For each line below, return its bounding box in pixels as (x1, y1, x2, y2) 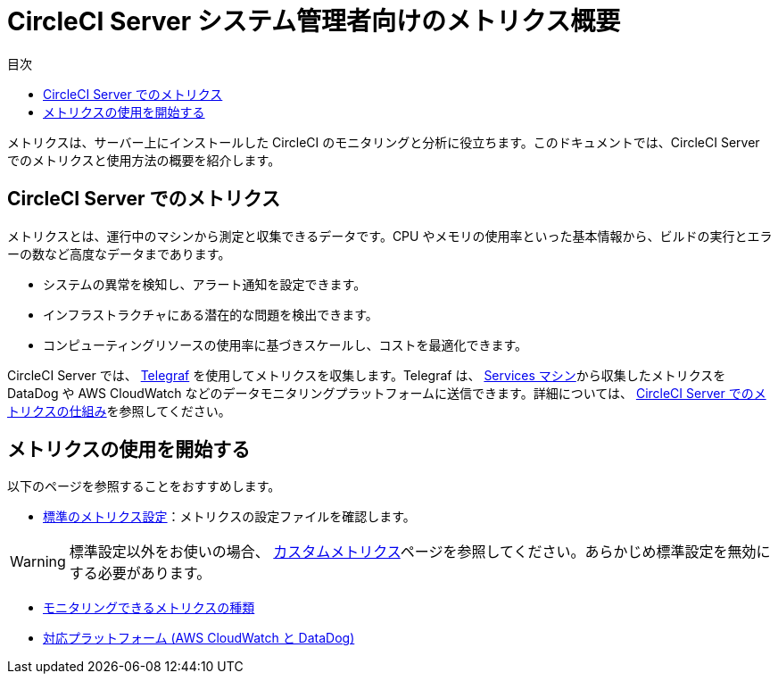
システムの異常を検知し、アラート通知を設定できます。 (43, 276, 367, 292)
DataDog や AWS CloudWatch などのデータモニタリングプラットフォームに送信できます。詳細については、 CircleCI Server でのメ (7, 385, 766, 401)
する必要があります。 (69, 564, 211, 583)
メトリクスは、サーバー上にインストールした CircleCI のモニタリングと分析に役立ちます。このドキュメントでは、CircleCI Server (7, 134, 760, 150)
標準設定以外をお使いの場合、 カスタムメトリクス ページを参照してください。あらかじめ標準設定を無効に (69, 543, 771, 561)
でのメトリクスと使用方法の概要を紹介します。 (7, 152, 281, 168)
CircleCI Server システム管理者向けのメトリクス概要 (7, 6, 621, 37)
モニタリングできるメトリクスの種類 (43, 600, 255, 616)
